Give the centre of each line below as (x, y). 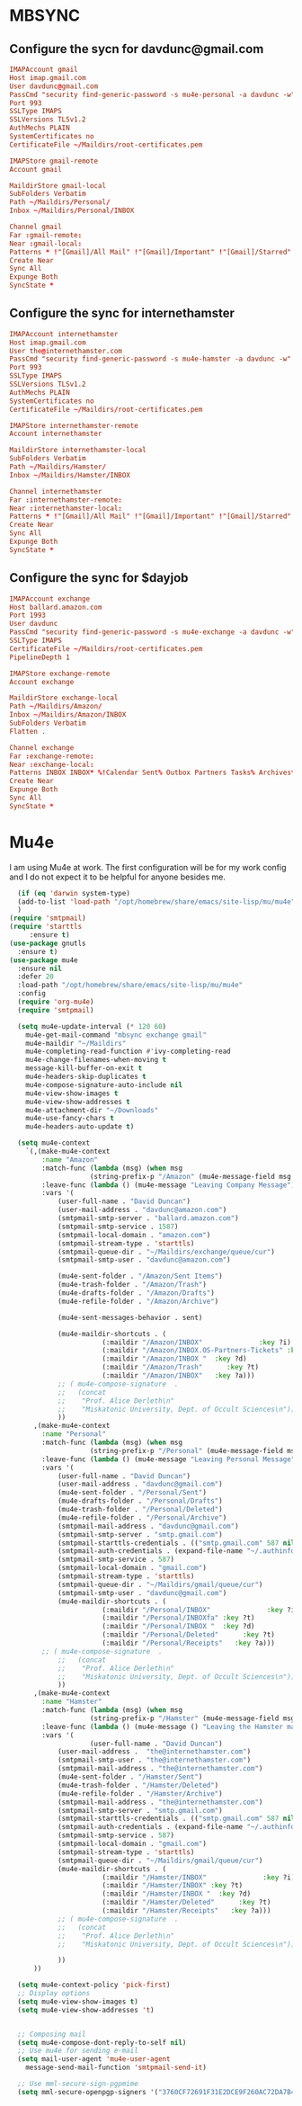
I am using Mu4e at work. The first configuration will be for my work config (148, 867)
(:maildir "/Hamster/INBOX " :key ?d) (177, 1894)
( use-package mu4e (44, 960)
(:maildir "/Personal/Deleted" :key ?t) (189, 1635)
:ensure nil (40, 968)
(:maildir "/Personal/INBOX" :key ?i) (200, 1610)
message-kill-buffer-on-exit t (84, 1068)
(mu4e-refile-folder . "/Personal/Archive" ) (142, 1517)
